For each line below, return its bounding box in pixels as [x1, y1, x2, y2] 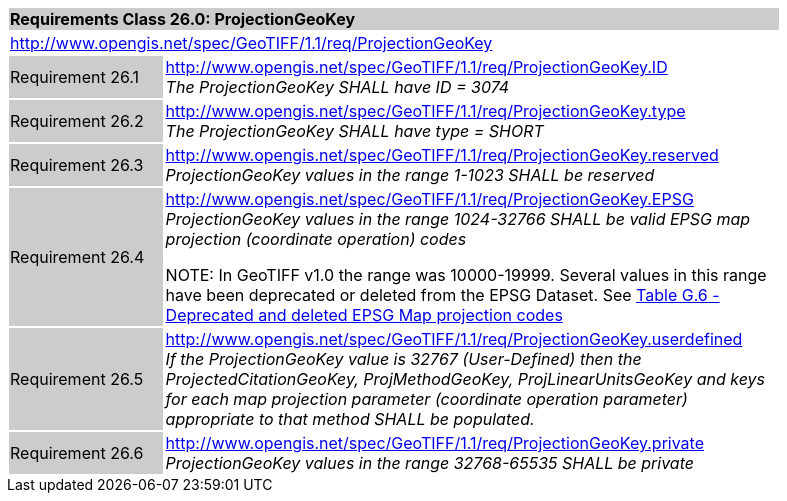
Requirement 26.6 [10, 443, 144, 463]
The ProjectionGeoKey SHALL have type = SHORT [165, 121, 544, 141]
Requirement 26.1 [10, 67, 140, 87]
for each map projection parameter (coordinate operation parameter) [165, 389, 688, 409]
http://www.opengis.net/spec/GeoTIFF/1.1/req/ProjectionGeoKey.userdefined [165, 329, 743, 349]
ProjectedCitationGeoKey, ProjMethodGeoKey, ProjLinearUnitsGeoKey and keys [165, 369, 766, 389]
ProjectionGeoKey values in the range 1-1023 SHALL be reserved [165, 165, 655, 185]
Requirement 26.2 [10, 111, 144, 131]
